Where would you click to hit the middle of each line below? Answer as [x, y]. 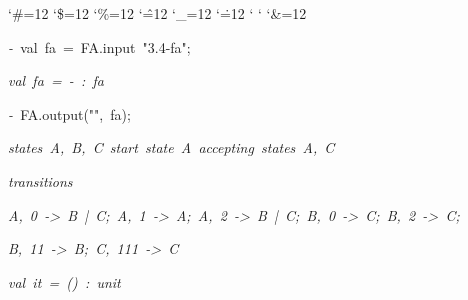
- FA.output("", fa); [69, 113]
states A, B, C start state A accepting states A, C [171, 147]
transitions [40, 180]
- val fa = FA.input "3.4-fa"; [99, 46]
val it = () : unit [64, 281]
